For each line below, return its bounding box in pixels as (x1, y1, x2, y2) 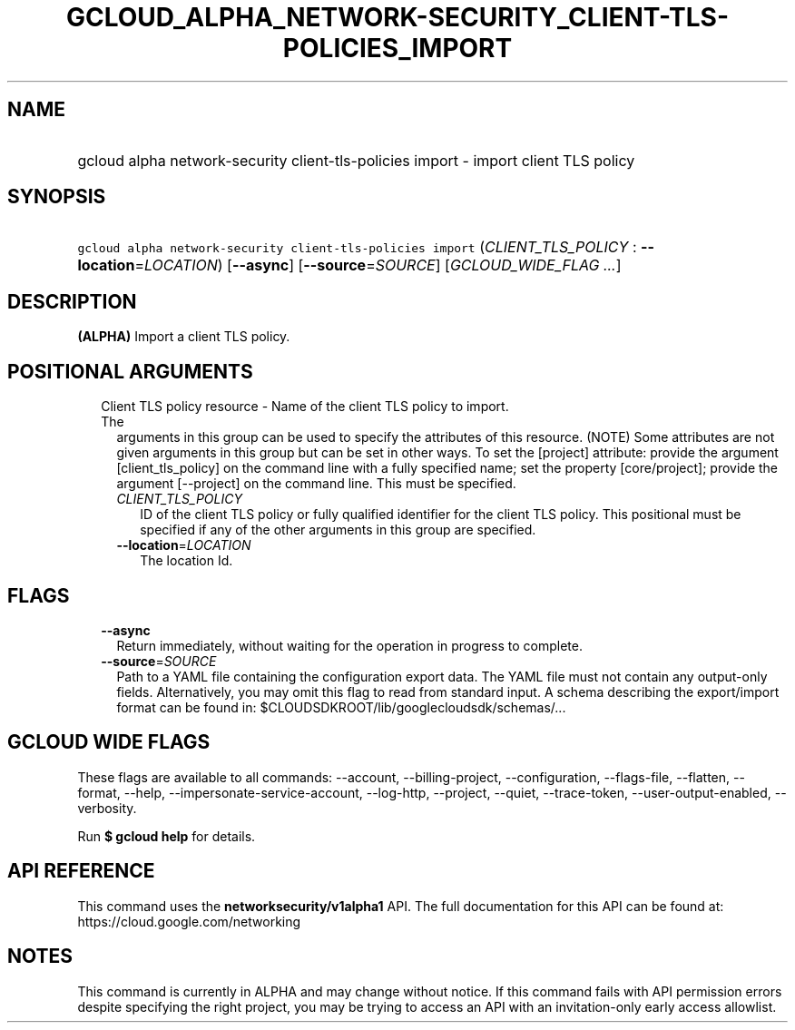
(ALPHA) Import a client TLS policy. (77, 329, 290, 345)
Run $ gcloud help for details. (77, 828, 256, 844)
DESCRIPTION (7, 289, 137, 313)
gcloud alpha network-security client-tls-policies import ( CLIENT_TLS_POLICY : (77, 238, 637, 257)
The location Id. (140, 553, 233, 569)
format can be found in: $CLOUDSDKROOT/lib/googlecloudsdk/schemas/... (116, 699, 566, 715)
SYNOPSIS (7, 185, 106, 209)
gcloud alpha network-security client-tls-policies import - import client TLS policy (77, 151, 635, 170)
